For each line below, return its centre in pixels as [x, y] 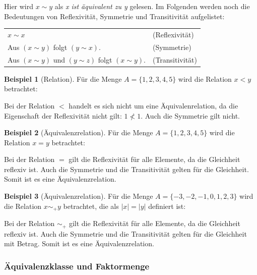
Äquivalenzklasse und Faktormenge [77, 266]
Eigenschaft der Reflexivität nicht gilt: [63, 115]
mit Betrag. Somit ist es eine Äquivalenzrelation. [79, 243]
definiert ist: [167, 206]
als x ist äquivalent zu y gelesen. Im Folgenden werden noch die [152, 6]
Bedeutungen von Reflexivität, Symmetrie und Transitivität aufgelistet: [114, 16]
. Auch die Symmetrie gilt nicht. [190, 115]
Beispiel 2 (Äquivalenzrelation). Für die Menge [79, 132]
